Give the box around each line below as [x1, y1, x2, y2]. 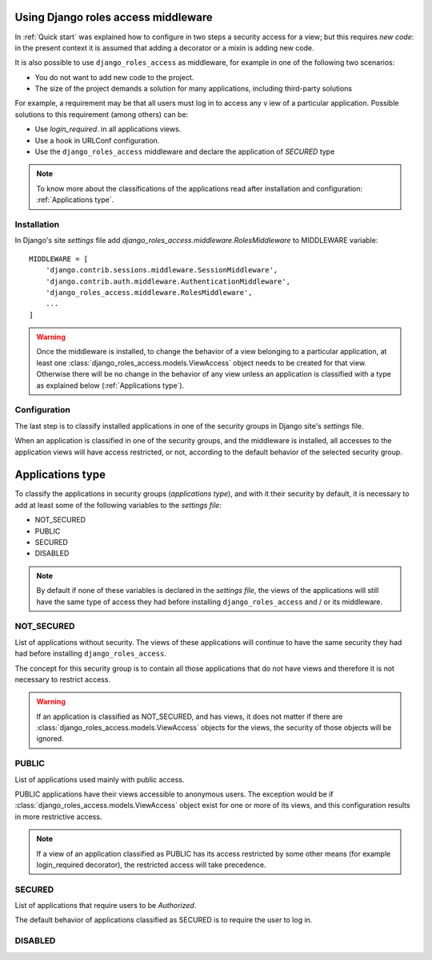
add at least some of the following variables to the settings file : [14, 500, 222, 510]
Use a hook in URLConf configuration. [34, 135, 160, 145]
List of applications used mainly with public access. [14, 774, 185, 785]
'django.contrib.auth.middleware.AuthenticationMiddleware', [45, 276, 291, 286]
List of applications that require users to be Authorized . [14, 901, 197, 910]
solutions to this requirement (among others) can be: [14, 109, 189, 119]
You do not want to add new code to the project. [34, 72, 194, 82]
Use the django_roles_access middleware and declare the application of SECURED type [34, 147, 335, 156]
